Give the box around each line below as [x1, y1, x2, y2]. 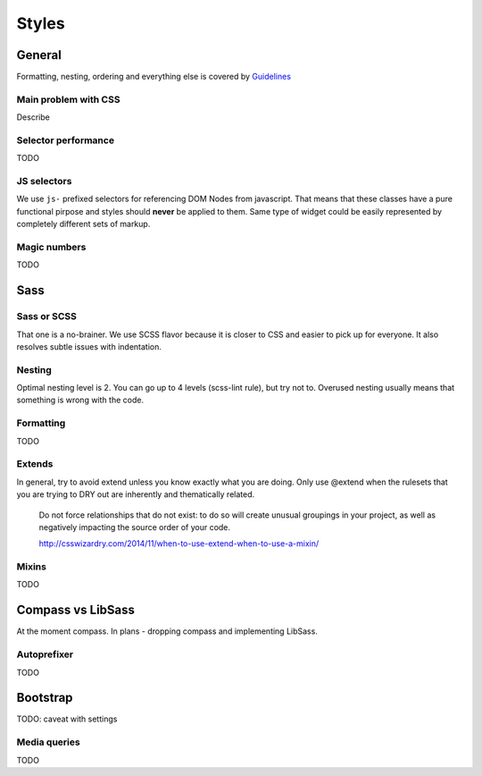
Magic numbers [16, 241, 87, 254]
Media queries [16, 736, 80, 748]
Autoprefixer [16, 648, 74, 661]
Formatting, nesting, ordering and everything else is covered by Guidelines [16, 72, 292, 82]
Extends [16, 458, 54, 470]
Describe [16, 112, 51, 122]
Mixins [16, 561, 46, 573]
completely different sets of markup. [16, 219, 151, 230]
